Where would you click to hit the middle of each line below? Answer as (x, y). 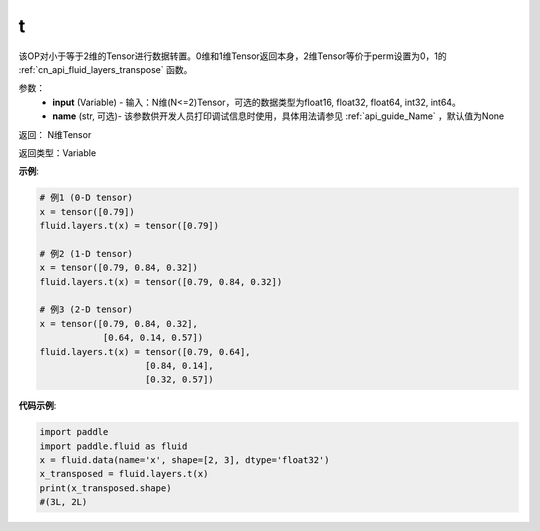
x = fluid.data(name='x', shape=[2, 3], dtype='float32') (184, 460)
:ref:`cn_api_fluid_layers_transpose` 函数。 (105, 69)
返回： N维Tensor (55, 134)
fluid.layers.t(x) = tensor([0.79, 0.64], (145, 351)
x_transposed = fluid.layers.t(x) (124, 474)
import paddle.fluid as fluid (113, 446)
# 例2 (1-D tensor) (86, 253)
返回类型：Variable (57, 152)
